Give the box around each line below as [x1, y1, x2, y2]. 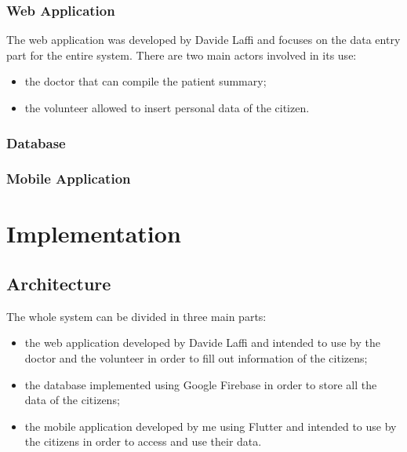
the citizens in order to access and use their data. [24, 433, 262, 450]
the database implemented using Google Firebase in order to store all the [24, 376, 377, 392]
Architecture [6, 272, 111, 296]
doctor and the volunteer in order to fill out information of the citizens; [24, 350, 368, 366]
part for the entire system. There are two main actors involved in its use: [6, 46, 357, 63]
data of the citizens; [24, 392, 120, 408]
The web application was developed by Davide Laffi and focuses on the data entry [6, 31, 401, 48]
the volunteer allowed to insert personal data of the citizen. [24, 100, 310, 115]
